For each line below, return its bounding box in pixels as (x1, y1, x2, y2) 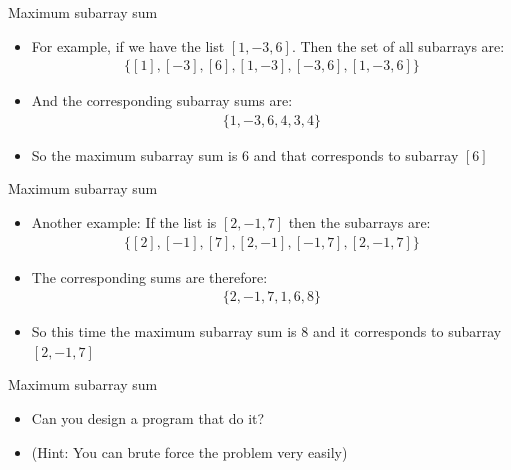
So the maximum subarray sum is (31, 144, 238, 165)
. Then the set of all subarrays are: (291, 35, 505, 56)
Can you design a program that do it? (31, 408, 265, 429)
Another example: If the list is (31, 212, 217, 233)
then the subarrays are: (288, 212, 431, 233)
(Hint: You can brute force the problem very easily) (31, 441, 348, 462)
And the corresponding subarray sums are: (31, 90, 293, 111)
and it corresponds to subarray (312, 321, 502, 342)
